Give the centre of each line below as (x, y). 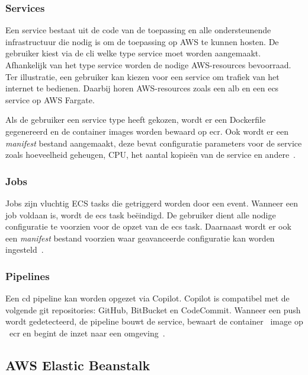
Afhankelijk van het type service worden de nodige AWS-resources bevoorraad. (148, 65)
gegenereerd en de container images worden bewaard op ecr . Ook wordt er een (147, 131)
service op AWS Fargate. (50, 99)
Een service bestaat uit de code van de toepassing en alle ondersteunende (138, 30)
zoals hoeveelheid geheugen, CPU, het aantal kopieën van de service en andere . (151, 155)
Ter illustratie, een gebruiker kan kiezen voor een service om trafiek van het (142, 76)
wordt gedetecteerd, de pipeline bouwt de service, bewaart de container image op (154, 321)
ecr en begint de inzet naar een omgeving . (87, 333)
